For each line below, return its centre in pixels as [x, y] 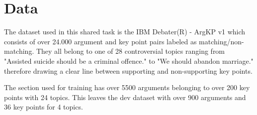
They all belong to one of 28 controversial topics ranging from [130, 51]
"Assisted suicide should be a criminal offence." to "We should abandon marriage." [129, 60]
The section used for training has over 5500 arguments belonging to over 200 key [127, 87]
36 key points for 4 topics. [43, 107]
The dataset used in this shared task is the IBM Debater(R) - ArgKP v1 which [125, 32]
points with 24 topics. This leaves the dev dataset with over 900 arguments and [125, 97]
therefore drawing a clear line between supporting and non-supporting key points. [128, 70]
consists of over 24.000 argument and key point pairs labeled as [100, 41]
